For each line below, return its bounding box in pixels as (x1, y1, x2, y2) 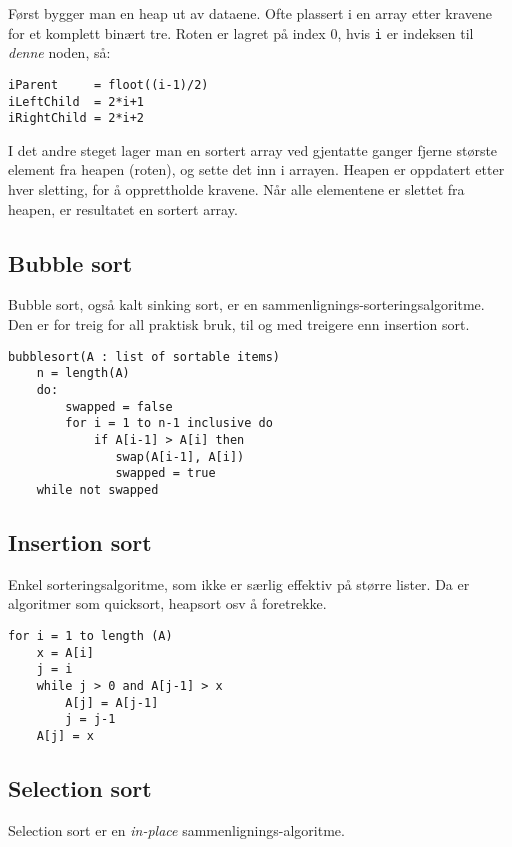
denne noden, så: (8, 42, 111, 63)
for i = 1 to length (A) (8, 628, 173, 643)
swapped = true (115, 466, 216, 481)
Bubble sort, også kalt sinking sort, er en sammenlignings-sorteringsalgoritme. (8, 294, 485, 315)
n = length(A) (36, 366, 130, 381)
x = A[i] (36, 645, 94, 660)
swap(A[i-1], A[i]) (115, 449, 245, 464)
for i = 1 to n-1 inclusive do (65, 416, 273, 431)
